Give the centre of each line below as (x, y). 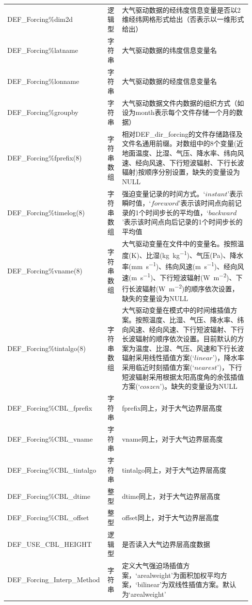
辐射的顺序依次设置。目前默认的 (186, 339)
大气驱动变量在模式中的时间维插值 (176, 310)
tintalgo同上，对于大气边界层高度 (174, 470)
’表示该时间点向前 (207, 203)
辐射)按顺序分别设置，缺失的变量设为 (181, 172)
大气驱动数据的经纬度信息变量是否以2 (181, 9)
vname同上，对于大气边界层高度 (172, 438)
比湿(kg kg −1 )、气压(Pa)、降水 (195, 254)
